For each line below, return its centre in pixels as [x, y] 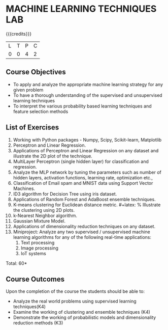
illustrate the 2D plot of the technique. [53, 156]
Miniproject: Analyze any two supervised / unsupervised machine [81, 232]
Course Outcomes [35, 279]
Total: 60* [16, 263]
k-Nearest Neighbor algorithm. [45, 215]
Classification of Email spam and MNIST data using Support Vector [83, 183]
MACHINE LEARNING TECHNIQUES [81, 9]
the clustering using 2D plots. [44, 210]
